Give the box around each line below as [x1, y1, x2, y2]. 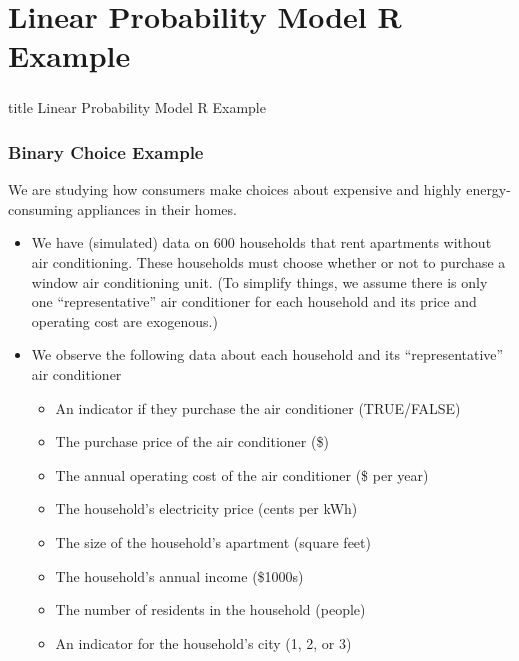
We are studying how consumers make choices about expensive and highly [8, 179, 462, 200]
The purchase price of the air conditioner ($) [55, 431, 329, 452]
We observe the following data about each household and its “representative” [31, 344, 504, 365]
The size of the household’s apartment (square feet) [55, 532, 371, 553]
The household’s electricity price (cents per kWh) [55, 498, 358, 519]
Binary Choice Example [8, 140, 204, 164]
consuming [8, 198, 73, 219]
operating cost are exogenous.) [31, 310, 218, 331]
